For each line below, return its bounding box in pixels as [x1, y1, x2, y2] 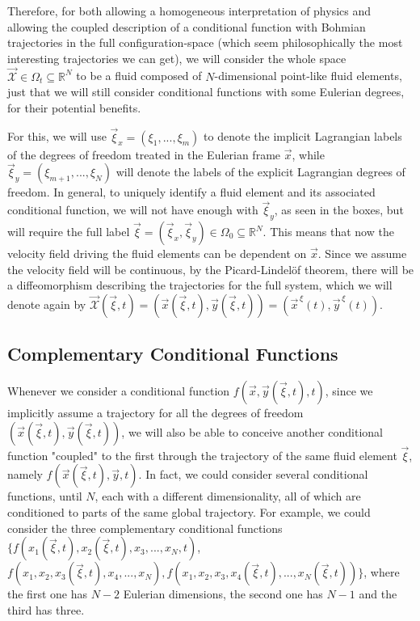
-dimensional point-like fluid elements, [214, 67, 402, 84]
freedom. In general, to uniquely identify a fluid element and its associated [7, 184, 376, 201]
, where [363, 564, 400, 581]
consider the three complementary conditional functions [7, 519, 283, 536]
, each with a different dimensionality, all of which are [94, 488, 361, 505]
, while [292, 146, 325, 163]
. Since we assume [317, 245, 407, 262]
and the [359, 585, 397, 602]
